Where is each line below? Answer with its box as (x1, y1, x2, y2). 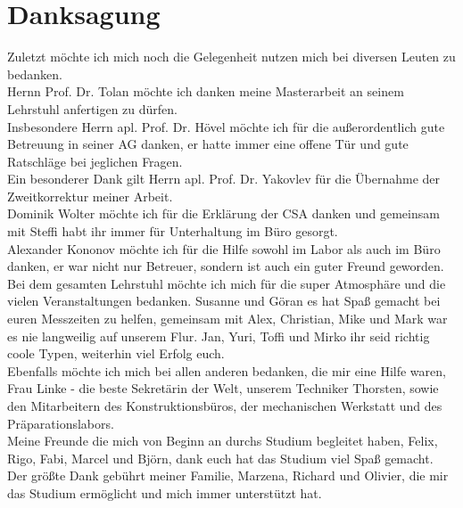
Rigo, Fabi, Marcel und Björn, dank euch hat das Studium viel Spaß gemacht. (7, 448, 434, 467)
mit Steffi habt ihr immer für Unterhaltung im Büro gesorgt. (7, 222, 338, 241)
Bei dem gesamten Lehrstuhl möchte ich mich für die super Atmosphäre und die (7, 274, 446, 292)
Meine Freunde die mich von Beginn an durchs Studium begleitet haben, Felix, (7, 431, 438, 450)
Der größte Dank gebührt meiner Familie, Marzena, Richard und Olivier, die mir (7, 466, 449, 485)
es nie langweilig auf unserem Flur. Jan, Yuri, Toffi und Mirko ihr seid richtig (7, 326, 430, 345)
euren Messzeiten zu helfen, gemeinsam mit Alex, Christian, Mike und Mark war (7, 309, 448, 328)
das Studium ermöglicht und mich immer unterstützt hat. (7, 483, 322, 502)
